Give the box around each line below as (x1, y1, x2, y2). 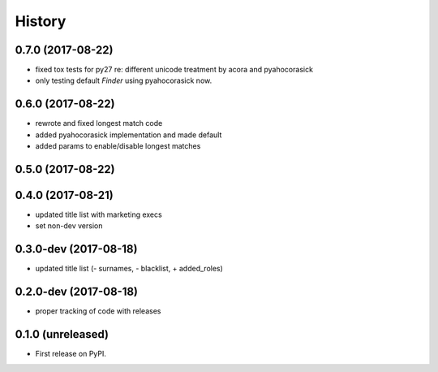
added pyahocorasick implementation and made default (35, 130, 222, 140)
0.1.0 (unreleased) (15, 327, 109, 341)
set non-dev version (35, 221, 103, 231)
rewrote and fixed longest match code (35, 119, 163, 128)
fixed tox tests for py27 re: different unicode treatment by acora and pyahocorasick (35, 65, 314, 75)
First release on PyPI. (35, 349, 107, 359)
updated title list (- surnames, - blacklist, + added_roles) (35, 264, 223, 274)
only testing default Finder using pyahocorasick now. (35, 76, 213, 85)
